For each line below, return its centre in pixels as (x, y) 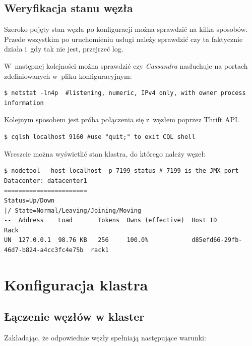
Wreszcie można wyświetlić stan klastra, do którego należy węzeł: (105, 153)
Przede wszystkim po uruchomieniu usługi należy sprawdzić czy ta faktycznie (123, 39)
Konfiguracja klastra (76, 284)
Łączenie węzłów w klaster (74, 316)
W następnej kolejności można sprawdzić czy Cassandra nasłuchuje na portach (126, 65)
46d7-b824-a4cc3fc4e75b (44, 250)
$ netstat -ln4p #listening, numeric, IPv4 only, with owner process (125, 93)
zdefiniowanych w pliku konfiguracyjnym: (68, 76)
